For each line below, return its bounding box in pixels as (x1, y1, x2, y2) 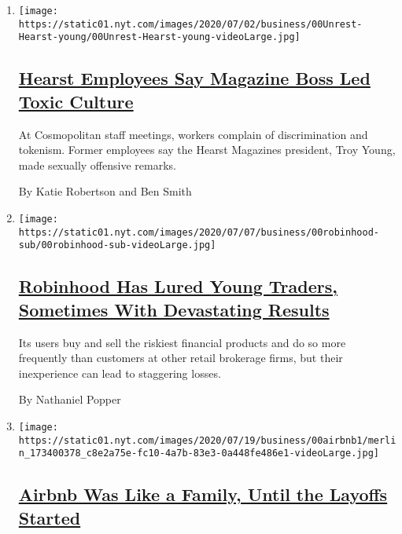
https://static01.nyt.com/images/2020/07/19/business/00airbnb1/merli (18, 434, 396, 446)
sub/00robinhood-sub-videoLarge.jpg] (18, 240, 216, 251)
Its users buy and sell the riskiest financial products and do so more (18, 334, 346, 350)
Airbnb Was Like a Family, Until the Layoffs (18, 482, 388, 507)
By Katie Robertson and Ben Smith (18, 183, 192, 199)
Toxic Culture (18, 89, 134, 113)
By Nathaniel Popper (18, 391, 121, 408)
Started (18, 505, 81, 529)
